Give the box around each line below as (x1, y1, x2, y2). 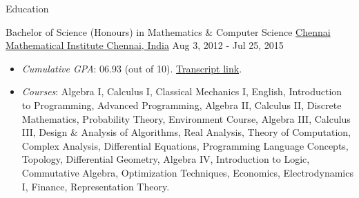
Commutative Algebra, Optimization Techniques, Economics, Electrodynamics (21, 165, 353, 179)
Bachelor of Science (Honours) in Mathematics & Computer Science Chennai (6, 24, 331, 39)
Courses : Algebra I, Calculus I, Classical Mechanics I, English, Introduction (21, 84, 342, 99)
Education (6, 1, 49, 15)
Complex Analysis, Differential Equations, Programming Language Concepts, (21, 138, 349, 152)
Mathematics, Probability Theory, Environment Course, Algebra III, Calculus (21, 111, 351, 126)
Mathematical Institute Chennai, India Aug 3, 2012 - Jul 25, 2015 (6, 38, 284, 52)
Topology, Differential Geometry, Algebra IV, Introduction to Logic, (21, 152, 310, 166)
